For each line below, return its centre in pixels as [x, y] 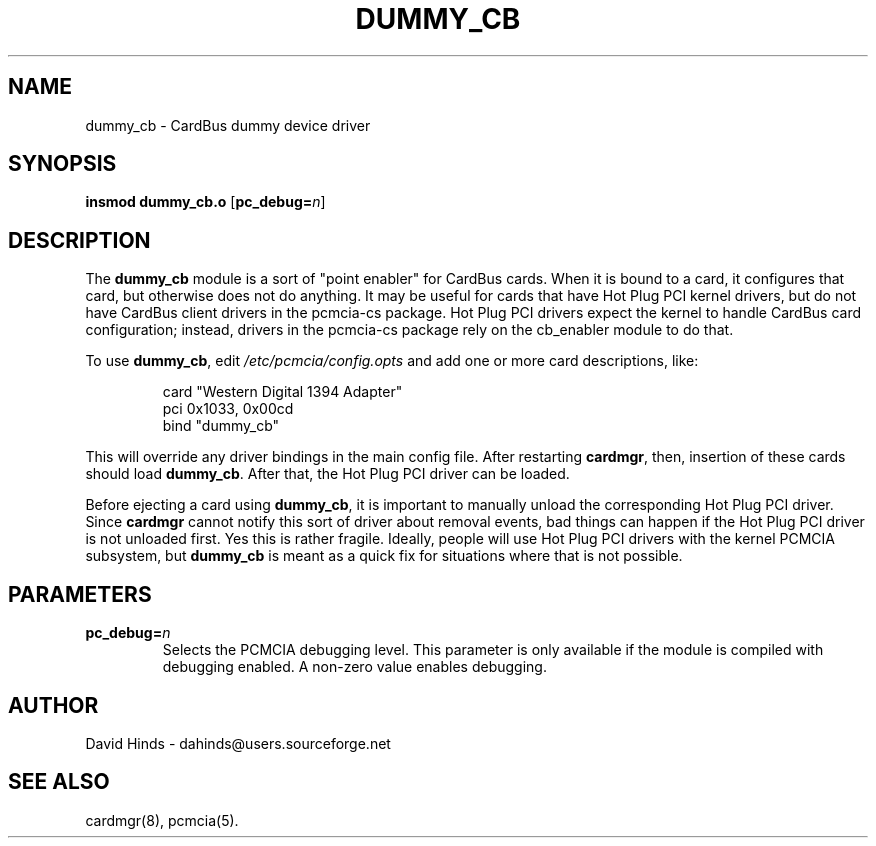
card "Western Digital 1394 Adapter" [282, 392]
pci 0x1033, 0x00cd [228, 409]
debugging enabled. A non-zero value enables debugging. [354, 667]
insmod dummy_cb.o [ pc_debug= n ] [205, 202]
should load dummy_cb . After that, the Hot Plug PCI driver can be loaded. [327, 474]
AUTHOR [53, 705]
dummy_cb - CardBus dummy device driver [228, 125]
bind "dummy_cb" [221, 426]
